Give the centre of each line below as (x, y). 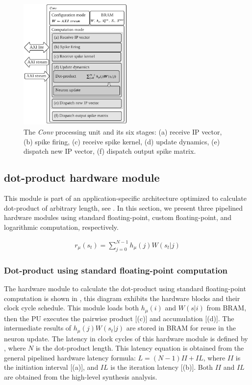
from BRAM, (227, 308)
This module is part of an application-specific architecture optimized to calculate (126, 198)
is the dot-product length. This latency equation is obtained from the (140, 348)
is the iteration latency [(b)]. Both (162, 367)
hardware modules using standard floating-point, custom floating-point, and (118, 217)
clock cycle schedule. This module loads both (72, 308)
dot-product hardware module (82, 178)
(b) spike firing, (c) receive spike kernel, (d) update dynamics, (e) (122, 141)
